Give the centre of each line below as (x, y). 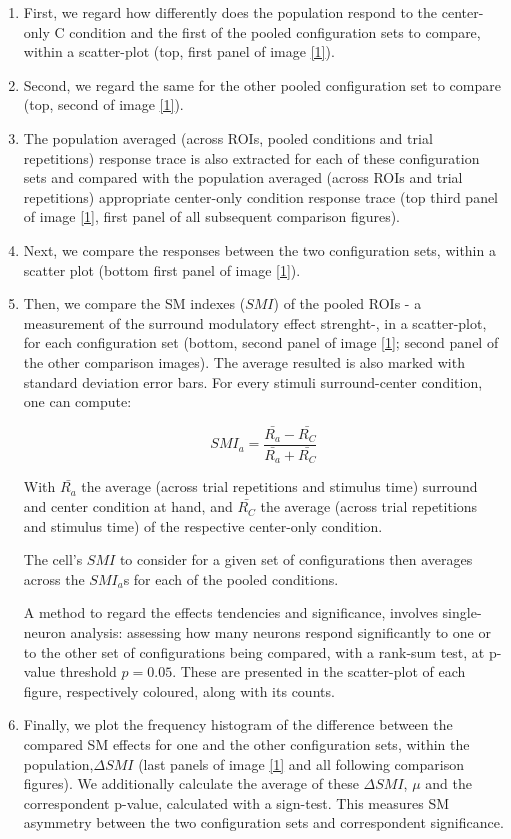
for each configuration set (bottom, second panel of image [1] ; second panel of (261, 342)
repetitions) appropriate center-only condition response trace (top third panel (261, 196)
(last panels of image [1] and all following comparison (301, 763)
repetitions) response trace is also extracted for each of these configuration (251, 157)
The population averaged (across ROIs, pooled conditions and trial (228, 137)
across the (54, 578)
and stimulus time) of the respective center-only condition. (203, 525)
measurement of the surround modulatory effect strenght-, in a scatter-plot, (255, 322)
